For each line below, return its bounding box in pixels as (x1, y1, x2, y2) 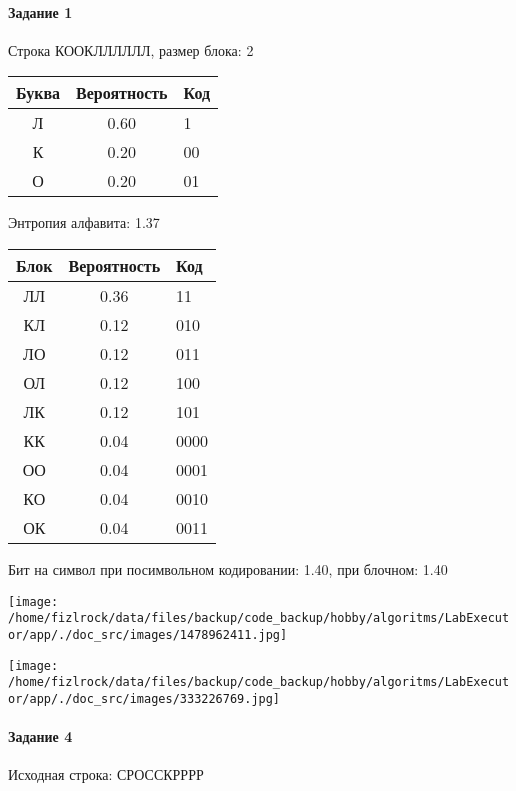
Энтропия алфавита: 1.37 (8, 212, 160, 233)
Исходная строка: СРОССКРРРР (8, 764, 204, 785)
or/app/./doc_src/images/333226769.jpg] (8, 691, 281, 706)
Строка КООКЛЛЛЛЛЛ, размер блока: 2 (8, 39, 254, 60)
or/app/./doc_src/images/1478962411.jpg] (8, 627, 288, 642)
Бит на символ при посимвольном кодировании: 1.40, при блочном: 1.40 (8, 558, 448, 579)
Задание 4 (8, 726, 73, 747)
